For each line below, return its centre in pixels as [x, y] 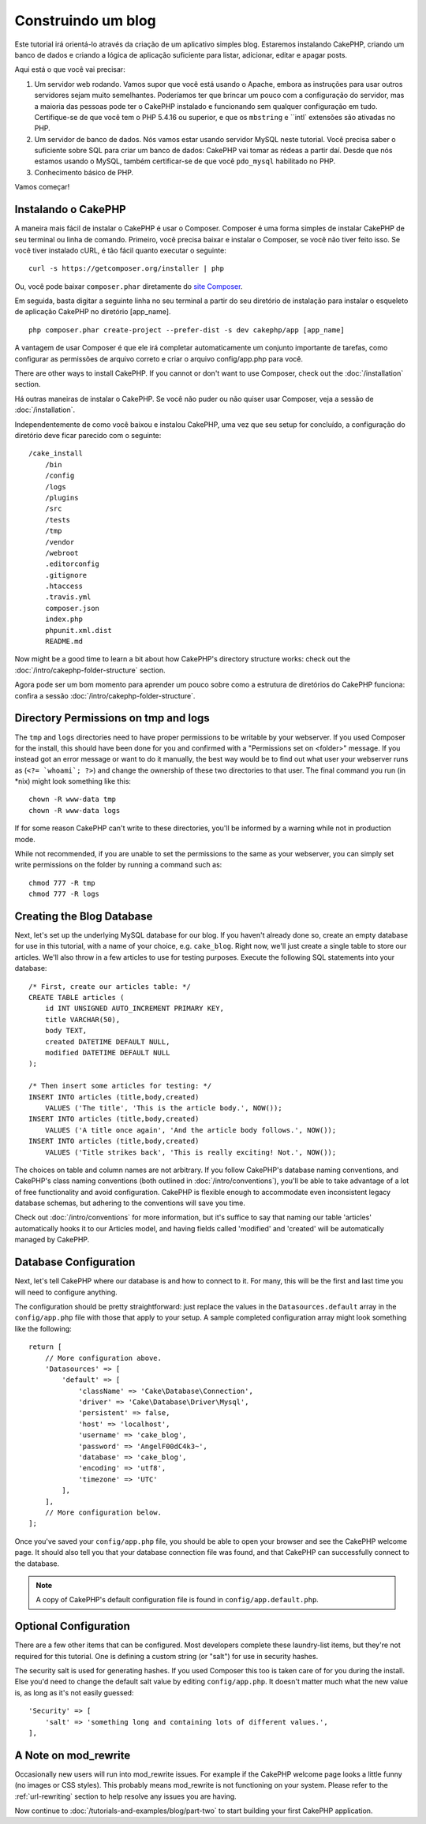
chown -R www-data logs [75, 810]
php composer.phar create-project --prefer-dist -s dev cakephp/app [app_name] [187, 330]
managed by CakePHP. [52, 1240]
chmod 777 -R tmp [62, 883]
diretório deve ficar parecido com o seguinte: [88, 435]
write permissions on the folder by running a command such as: [118, 865]
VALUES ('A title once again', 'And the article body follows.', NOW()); [191, 1130]
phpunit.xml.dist [78, 630]
